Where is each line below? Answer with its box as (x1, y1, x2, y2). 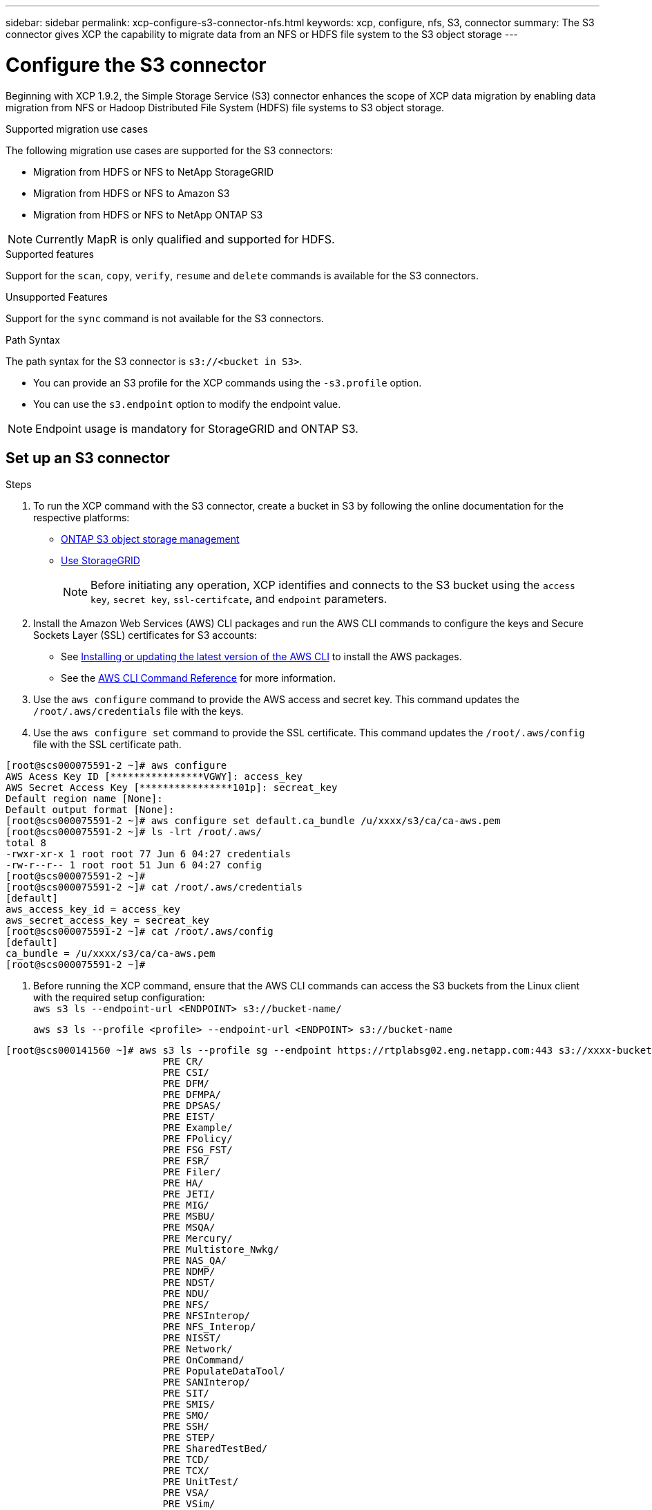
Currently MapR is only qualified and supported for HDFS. (35, 232, 335, 246)
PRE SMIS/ (162, 1399, 215, 1410)
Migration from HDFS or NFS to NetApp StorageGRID (33, 165, 274, 178)
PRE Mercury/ (162, 1233, 233, 1245)
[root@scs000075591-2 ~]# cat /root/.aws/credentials (6, 882, 303, 893)
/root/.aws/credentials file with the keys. (33, 705, 244, 718)
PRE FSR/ (162, 1155, 210, 1167)
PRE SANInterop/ (162, 1377, 251, 1388)
